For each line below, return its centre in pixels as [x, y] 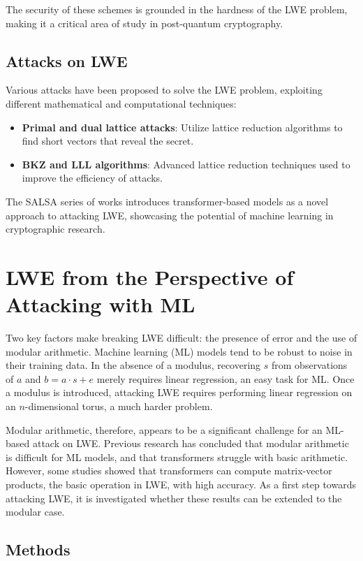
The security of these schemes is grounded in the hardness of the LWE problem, [177, 9]
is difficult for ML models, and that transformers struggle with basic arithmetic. [177, 457]
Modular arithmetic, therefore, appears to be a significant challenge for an [164, 429]
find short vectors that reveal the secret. [108, 141]
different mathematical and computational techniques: [121, 103]
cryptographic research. [55, 229]
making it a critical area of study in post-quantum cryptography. [145, 23]
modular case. [35, 512]
